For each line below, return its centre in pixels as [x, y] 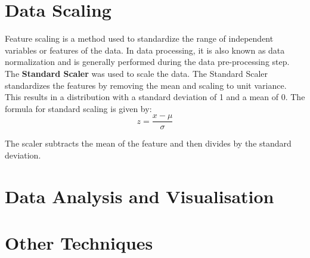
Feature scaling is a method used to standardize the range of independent [139, 38]
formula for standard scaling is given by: [78, 108]
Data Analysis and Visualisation [139, 196]
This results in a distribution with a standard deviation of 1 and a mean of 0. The [155, 97]
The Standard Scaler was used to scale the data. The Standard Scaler [137, 73]
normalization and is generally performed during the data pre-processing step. [147, 62]
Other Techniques [79, 243]
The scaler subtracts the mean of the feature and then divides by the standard [148, 143]
